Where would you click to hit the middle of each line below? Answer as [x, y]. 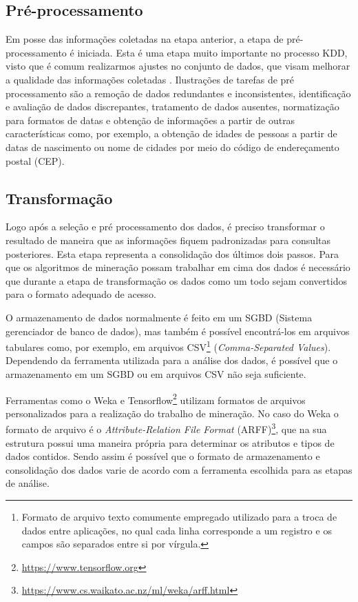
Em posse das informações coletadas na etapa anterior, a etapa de [145, 39]
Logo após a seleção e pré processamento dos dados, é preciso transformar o [165, 227]
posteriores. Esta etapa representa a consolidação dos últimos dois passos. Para [172, 253]
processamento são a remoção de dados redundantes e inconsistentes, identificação [178, 93]
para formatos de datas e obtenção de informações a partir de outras [150, 120]
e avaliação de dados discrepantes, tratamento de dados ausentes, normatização [172, 107]
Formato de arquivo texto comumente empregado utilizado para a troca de [179, 516]
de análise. [28, 483]
